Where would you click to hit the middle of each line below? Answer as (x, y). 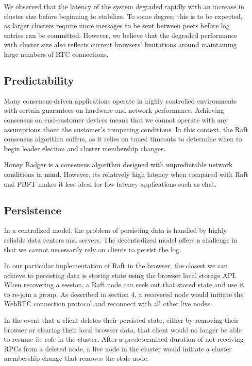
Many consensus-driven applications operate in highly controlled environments (120, 100)
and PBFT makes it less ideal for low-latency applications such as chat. (110, 183)
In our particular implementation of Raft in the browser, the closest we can (116, 266)
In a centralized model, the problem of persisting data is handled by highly (116, 230)
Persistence (33, 210)
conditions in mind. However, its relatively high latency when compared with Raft (126, 174)
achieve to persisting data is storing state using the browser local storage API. (120, 275)
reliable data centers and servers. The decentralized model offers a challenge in (121, 239)
